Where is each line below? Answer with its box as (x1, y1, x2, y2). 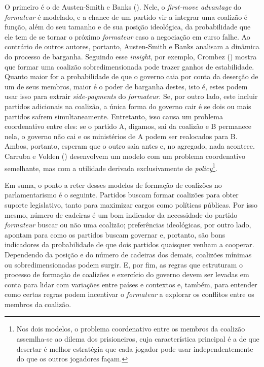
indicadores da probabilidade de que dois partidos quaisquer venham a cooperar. (5, 239, 254, 250)
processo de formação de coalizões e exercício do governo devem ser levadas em (5, 269, 249, 280)
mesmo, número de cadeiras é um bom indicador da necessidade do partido (5, 209, 238, 220)
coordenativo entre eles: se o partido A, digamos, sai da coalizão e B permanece (5, 121, 252, 131)
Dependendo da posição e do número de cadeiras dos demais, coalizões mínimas (5, 249, 252, 259)
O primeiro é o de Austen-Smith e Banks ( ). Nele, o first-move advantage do (5, 2, 241, 12)
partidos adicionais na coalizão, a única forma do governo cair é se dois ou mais (5, 101, 251, 111)
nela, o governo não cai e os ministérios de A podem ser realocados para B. (5, 130, 238, 141)
